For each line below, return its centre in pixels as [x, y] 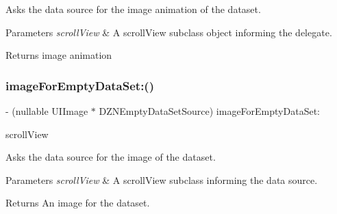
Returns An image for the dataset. [78, 203]
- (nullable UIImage [47, 111]
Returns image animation [59, 55]
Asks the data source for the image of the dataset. [111, 157]
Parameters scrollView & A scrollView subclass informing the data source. [162, 179]
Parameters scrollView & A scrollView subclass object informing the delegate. [169, 32]
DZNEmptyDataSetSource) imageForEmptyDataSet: [209, 111]
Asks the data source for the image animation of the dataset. [133, 9]
